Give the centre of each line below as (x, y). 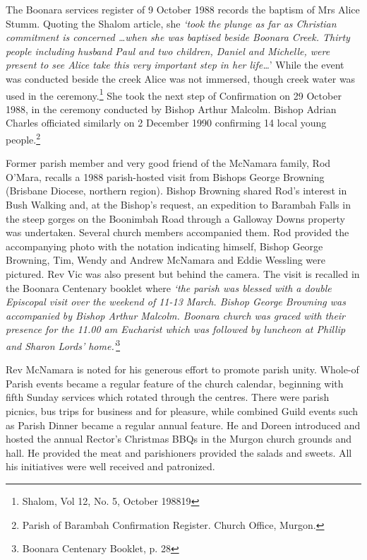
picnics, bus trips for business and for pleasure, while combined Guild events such (182, 411)
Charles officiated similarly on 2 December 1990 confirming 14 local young (166, 123)
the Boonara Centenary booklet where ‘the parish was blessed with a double (169, 287)
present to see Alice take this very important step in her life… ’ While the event (175, 65)
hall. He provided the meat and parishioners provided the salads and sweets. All (179, 452)
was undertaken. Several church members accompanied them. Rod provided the (178, 232)
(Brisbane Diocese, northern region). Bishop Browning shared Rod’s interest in (176, 191)
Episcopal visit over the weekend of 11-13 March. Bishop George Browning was (176, 302)
